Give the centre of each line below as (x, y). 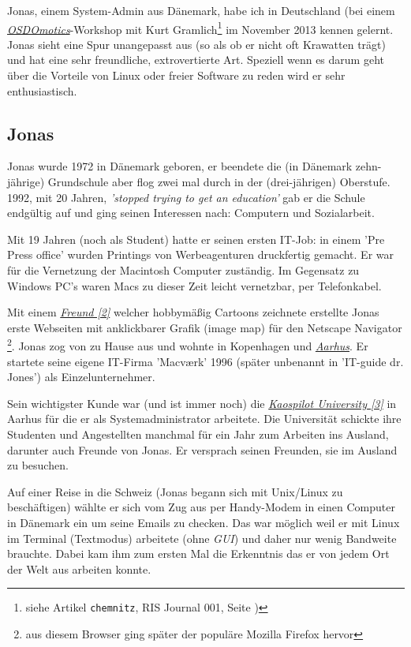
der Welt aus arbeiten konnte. (79, 568)
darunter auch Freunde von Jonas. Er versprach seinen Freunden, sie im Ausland (202, 449)
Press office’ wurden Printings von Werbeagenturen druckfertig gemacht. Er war (201, 254)
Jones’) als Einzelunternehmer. (81, 377)
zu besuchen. (38, 465)
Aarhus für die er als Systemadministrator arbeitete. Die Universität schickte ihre (204, 419)
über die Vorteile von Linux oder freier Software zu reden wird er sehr (176, 75)
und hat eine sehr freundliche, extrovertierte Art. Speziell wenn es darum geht (196, 60)
